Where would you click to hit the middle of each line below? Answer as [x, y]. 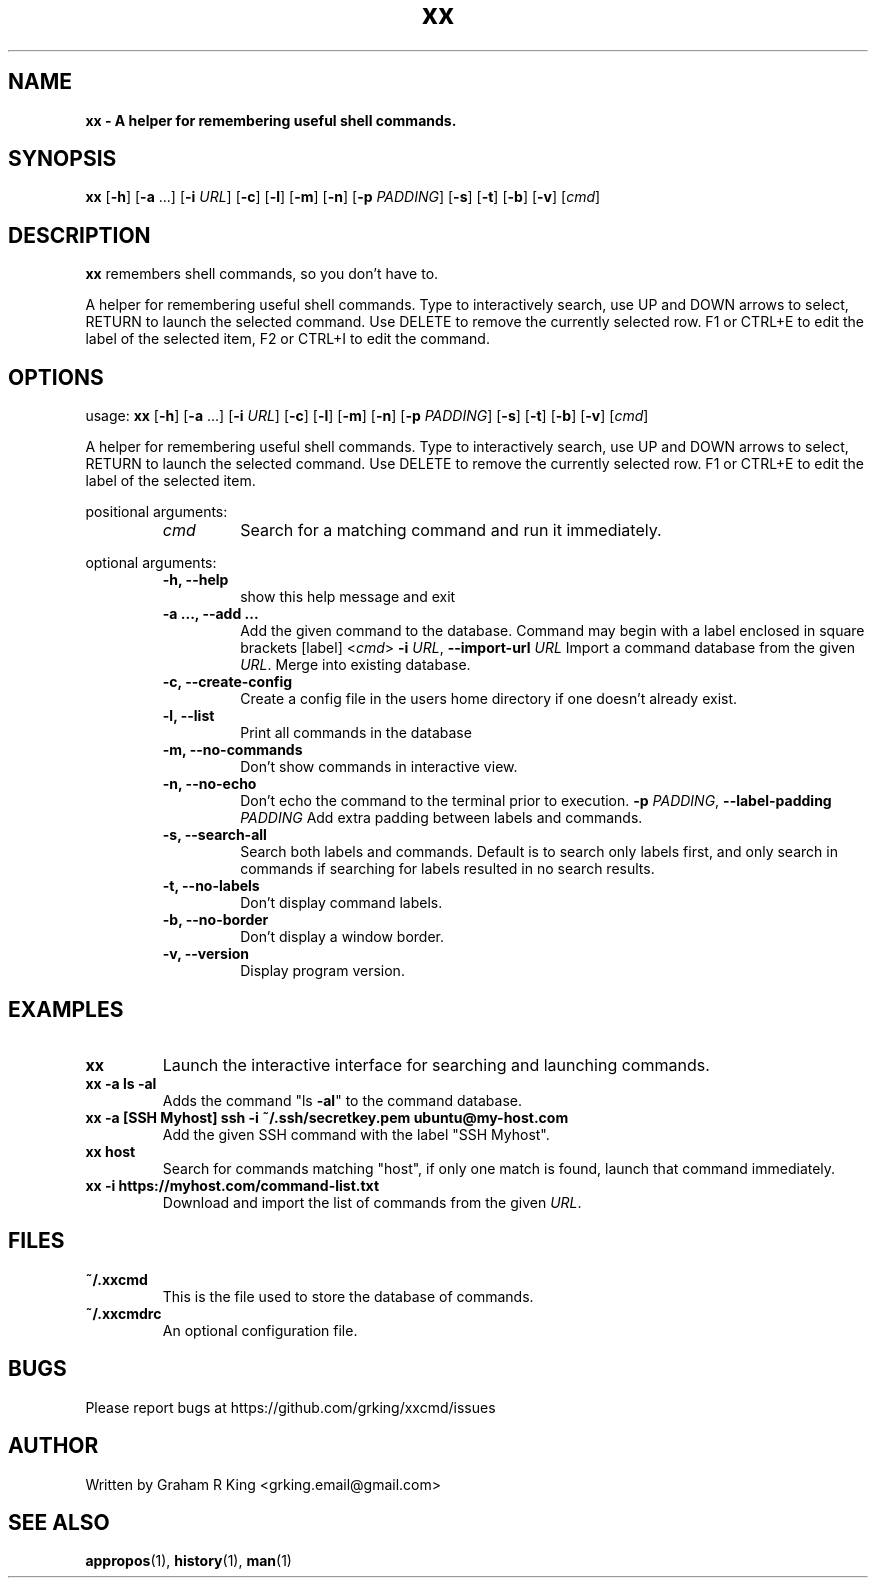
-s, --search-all [214, 835]
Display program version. [322, 971]
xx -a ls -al [121, 1083]
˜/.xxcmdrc [123, 1313]
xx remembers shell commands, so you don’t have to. [262, 274]
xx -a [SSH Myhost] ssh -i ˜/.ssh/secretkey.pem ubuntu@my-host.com [327, 1117]
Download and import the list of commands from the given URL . [372, 1202]
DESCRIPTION [79, 235]
